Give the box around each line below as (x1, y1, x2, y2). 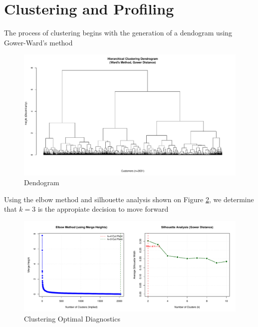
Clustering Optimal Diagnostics (24, 313, 120, 324)
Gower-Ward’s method (4, 37, 73, 47)
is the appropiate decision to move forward (37, 204, 169, 214)
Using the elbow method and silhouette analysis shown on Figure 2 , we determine (4, 194, 254, 204)
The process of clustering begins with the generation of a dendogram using (4, 27, 233, 38)
